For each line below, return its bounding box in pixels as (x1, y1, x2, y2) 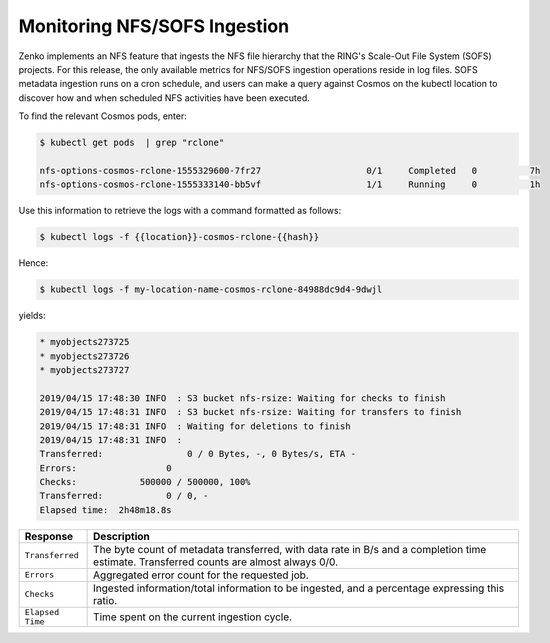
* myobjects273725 (39, 336, 130, 348)
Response (24, 529, 74, 543)
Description (93, 529, 150, 543)
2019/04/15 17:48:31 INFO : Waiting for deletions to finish (39, 420, 351, 432)
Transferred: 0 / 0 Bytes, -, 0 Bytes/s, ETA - (39, 448, 357, 460)
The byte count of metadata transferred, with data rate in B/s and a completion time (93, 542, 487, 556)
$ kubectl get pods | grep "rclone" (39, 137, 225, 149)
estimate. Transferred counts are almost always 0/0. (93, 555, 339, 569)
